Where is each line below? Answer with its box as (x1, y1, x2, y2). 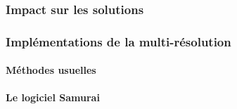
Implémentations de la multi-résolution (6, 32, 231, 50)
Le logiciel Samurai (6, 90, 100, 105)
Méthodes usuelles (6, 63, 96, 77)
